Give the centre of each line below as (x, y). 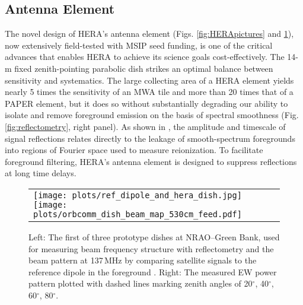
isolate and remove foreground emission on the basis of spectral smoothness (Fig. (152, 115)
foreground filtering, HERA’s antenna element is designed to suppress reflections (151, 161)
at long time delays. (41, 173)
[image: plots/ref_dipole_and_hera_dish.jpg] (138, 195)
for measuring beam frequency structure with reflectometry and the (151, 248)
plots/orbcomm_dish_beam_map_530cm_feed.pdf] (138, 214)
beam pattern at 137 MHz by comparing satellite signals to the (143, 260)
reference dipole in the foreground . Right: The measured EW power (153, 271)
